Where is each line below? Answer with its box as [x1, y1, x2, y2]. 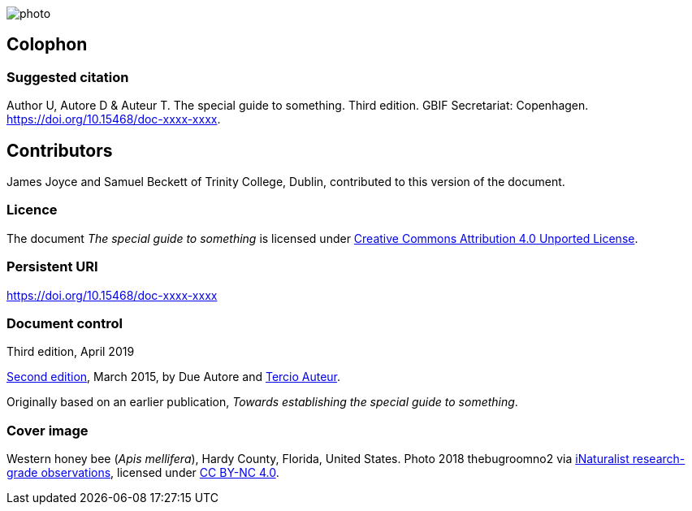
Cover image [6, 422, 89, 439]
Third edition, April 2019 [6, 344, 135, 359]
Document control [6, 314, 123, 331]
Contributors [6, 140, 113, 161]
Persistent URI [6, 258, 98, 275]
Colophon [6, 34, 88, 55]
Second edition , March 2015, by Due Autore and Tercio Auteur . [6, 370, 341, 384]
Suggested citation [6, 68, 129, 85]
